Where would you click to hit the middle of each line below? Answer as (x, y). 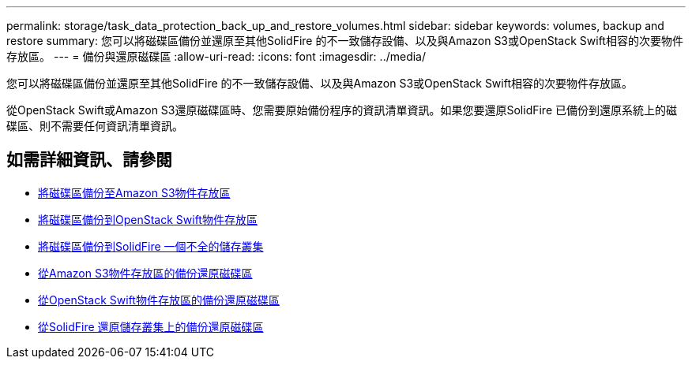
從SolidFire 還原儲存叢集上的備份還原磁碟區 (151, 326)
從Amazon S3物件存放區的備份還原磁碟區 (145, 273)
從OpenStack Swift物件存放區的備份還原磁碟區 (159, 300)
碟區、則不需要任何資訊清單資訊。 (95, 126)
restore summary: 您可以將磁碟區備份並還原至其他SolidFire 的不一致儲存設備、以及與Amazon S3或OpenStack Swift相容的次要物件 (345, 41)
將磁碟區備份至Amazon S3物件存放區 (134, 192)
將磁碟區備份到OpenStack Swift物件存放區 (148, 219)
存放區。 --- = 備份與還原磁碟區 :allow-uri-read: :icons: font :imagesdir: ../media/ (216, 56)
